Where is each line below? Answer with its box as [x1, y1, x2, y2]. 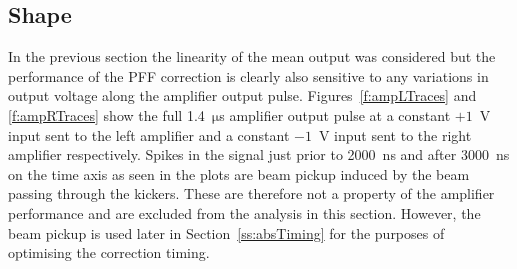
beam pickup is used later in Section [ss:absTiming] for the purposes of [8, 222, 445, 243]
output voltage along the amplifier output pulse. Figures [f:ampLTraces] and [8, 85, 477, 106]
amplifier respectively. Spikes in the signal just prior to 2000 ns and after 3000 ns [8, 144, 510, 165]
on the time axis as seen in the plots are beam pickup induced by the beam [8, 163, 470, 184]
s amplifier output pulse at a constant [219, 104, 451, 125]
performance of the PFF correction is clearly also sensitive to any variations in [8, 65, 489, 86]
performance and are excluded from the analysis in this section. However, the [8, 202, 481, 223]
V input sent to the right [318, 124, 472, 145]
